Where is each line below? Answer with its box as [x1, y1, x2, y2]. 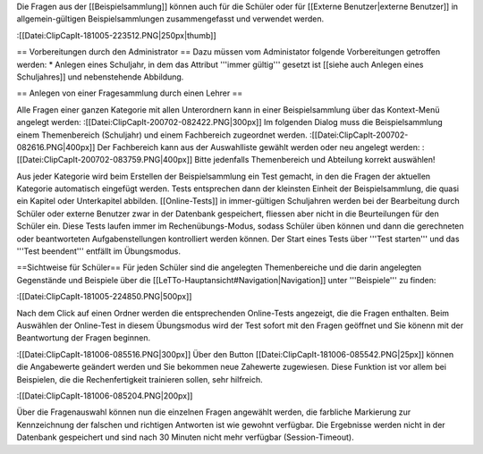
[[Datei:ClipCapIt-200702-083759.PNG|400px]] [16, 155, 193, 165]
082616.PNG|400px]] [16, 141, 96, 152]
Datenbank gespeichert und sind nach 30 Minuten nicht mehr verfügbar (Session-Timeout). [16, 432, 354, 442]
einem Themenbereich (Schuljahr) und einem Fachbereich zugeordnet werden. [16, 130, 308, 140]
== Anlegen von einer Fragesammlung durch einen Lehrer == [16, 88, 243, 98]
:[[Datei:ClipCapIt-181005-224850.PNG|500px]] [16, 291, 192, 302]
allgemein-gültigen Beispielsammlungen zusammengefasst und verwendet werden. [16, 13, 325, 24]
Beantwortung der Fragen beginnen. [16, 332, 151, 343]
